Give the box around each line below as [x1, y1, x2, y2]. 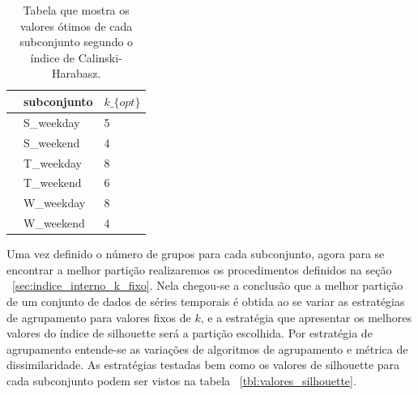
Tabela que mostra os [23, 2, 130, 18]
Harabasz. [51, 65, 101, 82]
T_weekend [23, 174, 82, 191]
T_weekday [23, 154, 82, 171]
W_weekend [23, 214, 85, 231]
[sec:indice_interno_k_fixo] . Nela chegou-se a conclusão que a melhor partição [12, 277, 403, 294]
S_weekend [23, 134, 80, 151]
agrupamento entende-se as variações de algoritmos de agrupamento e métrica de [6, 340, 408, 357]
